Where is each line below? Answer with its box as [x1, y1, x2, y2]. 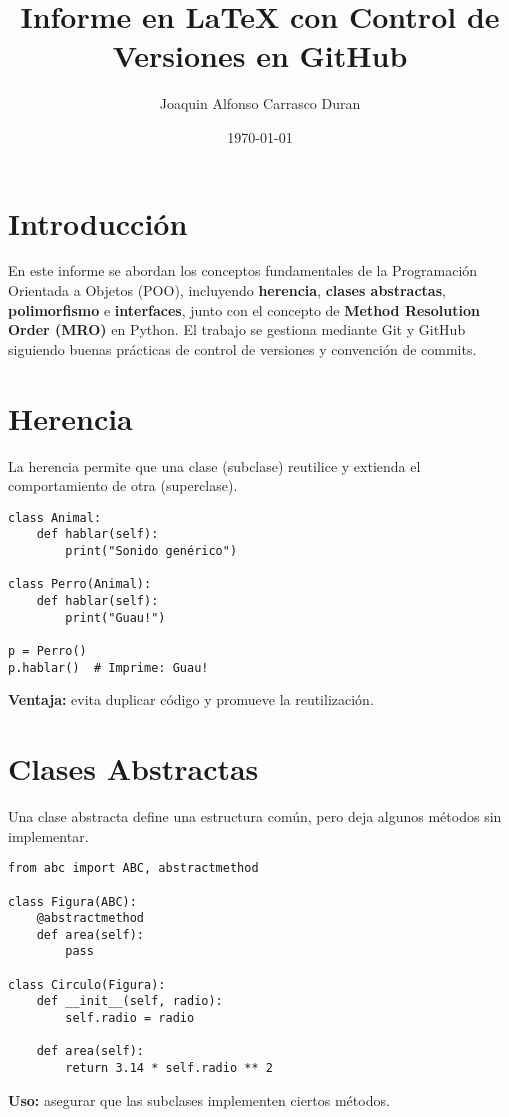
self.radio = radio [65, 1011, 195, 1026]
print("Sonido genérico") [65, 544, 238, 559]
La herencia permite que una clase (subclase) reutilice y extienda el [8, 455, 421, 476]
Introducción [8, 202, 188, 243]
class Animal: [8, 510, 102, 525]
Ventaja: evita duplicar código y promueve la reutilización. [8, 689, 374, 710]
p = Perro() [8, 643, 87, 658]
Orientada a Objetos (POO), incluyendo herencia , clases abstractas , [8, 280, 446, 301]
